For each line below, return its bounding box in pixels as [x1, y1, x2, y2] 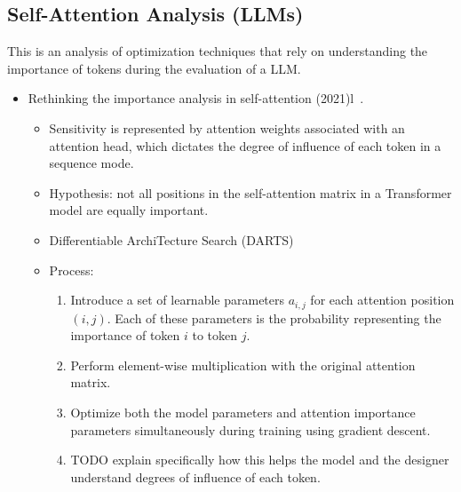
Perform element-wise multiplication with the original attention [70, 355, 416, 374]
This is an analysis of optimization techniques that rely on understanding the [7, 42, 428, 60]
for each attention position [310, 290, 455, 309]
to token [192, 326, 238, 345]
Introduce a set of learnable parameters [70, 290, 285, 309]
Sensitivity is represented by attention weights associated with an [49, 118, 405, 137]
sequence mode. [49, 154, 134, 172]
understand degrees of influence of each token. [70, 467, 321, 486]
